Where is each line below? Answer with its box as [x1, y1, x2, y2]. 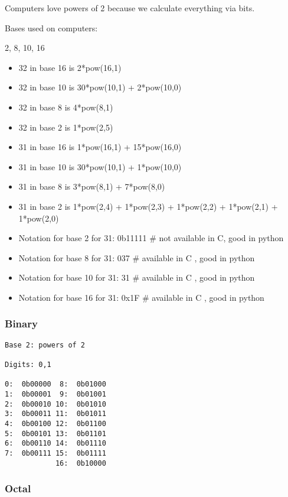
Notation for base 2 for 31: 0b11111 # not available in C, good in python [18, 232, 284, 244]
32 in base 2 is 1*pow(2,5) [18, 121, 113, 133]
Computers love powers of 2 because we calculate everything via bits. [5, 2, 255, 14]
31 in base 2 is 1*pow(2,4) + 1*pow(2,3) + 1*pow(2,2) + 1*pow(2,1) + [18, 200, 278, 212]
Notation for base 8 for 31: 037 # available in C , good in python [18, 251, 255, 264]
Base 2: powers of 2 [5, 340, 86, 349]
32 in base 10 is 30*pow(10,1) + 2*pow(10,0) [18, 81, 182, 93]
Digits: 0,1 [5, 360, 51, 369]
